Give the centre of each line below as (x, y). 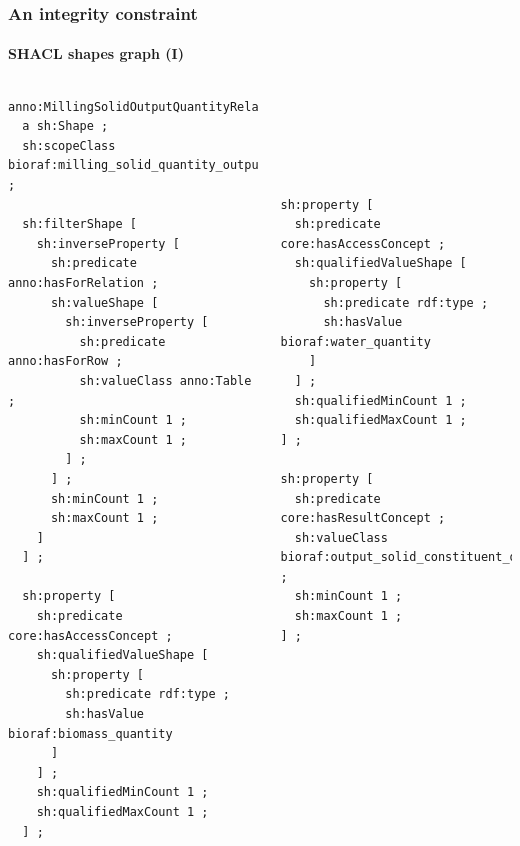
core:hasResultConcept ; (363, 518)
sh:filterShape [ (79, 224)
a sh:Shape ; (65, 126)
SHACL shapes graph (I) (96, 53)
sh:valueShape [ (104, 302)
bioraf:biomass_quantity (90, 733)
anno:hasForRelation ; (83, 282)
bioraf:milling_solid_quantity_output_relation (169, 165)
